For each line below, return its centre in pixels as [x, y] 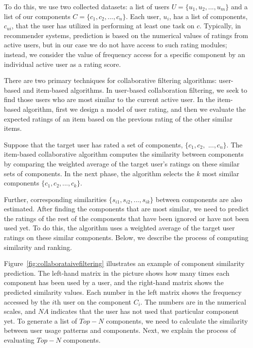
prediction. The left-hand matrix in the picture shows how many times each [117, 273]
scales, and [20, 311]
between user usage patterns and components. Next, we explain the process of [120, 330]
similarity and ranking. [38, 247]
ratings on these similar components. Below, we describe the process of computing [126, 237]
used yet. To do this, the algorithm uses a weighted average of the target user [119, 228]
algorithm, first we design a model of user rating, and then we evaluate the [134, 109]
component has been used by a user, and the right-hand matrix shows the [114, 282]
